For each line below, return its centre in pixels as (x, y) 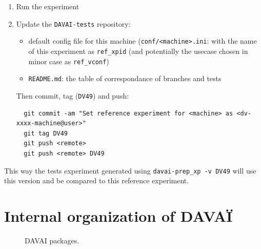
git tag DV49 (46, 133)
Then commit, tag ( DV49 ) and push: (73, 95)
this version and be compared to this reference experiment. (97, 180)
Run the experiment (48, 6)
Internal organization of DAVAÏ (118, 215)
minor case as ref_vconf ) (69, 61)
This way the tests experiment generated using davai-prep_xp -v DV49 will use (130, 170)
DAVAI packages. (52, 240)
